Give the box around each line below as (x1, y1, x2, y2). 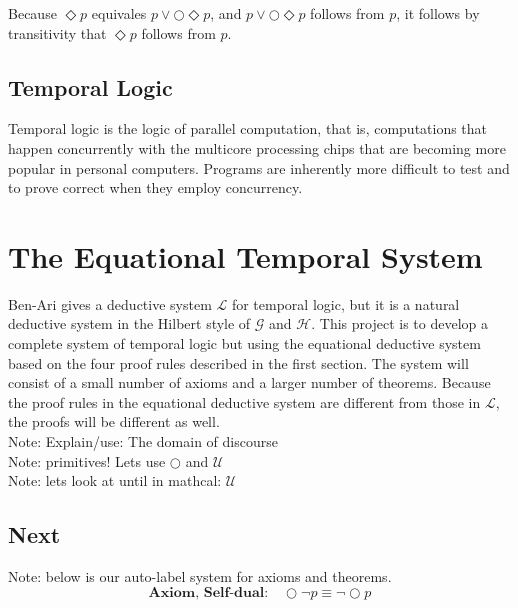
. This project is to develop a (311, 313, 488, 334)
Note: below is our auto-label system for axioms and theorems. (8, 566, 392, 587)
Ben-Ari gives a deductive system (8, 293, 212, 314)
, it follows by (396, 3, 480, 23)
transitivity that (8, 22, 107, 43)
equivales (91, 3, 147, 23)
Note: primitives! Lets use (8, 450, 166, 471)
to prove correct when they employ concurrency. (8, 177, 303, 198)
